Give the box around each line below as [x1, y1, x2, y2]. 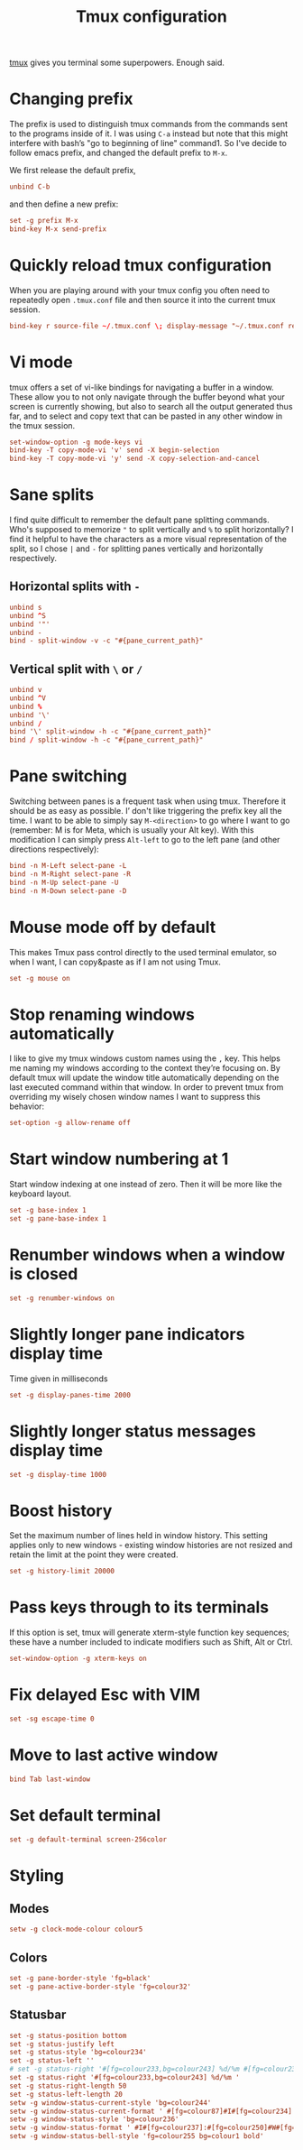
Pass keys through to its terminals [9, 1597, 269, 1618]
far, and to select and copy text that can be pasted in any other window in [9, 411, 283, 421]
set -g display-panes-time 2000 [9, 1390, 131, 1399]
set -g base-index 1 [9, 1206, 87, 1215]
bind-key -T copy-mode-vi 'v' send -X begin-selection [9, 446, 220, 455]
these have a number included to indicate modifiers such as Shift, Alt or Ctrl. [9, 1637, 293, 1647]
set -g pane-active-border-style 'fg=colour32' [9, 1982, 192, 1991]
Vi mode [9, 352, 74, 372]
